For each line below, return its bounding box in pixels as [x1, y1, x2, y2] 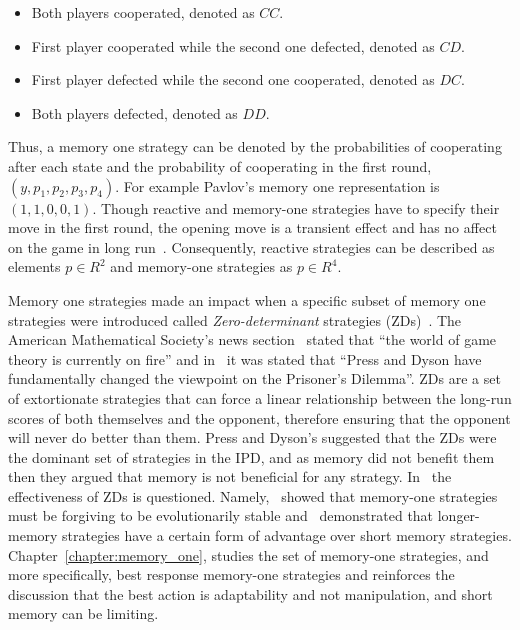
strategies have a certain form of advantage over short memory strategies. [62, 525, 512, 546]
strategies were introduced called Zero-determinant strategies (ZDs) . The [8, 309, 462, 330]
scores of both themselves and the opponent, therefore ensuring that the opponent [8, 407, 511, 428]
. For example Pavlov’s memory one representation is [115, 175, 440, 196]
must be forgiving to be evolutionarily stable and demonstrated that [8, 505, 434, 526]
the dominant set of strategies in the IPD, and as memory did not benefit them [8, 446, 495, 467]
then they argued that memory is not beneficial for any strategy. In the [8, 466, 452, 487]
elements [8, 256, 61, 277]
